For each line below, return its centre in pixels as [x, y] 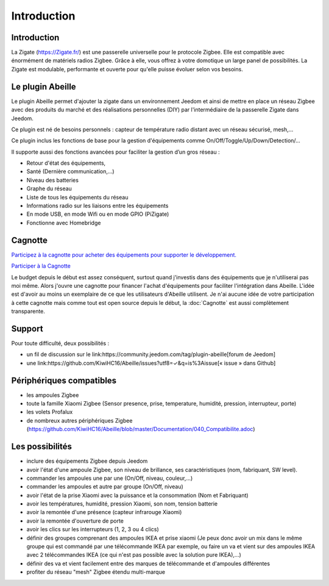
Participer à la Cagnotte [41, 266]
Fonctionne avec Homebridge [64, 223]
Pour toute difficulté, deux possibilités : [60, 343]
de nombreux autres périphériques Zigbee [80, 420]
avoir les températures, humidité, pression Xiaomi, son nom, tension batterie [122, 504]
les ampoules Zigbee [53, 395]
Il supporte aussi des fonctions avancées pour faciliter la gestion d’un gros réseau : [115, 152]
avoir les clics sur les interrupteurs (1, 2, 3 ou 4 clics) [93, 529]
